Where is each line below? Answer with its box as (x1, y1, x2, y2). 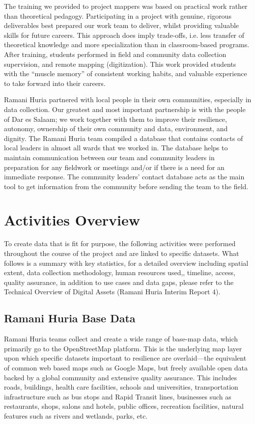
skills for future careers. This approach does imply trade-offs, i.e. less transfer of (4, 29, 245, 40)
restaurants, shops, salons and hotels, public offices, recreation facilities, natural (4, 401, 244, 411)
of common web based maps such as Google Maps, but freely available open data (4, 362, 248, 372)
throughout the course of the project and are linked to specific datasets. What (4, 248, 239, 258)
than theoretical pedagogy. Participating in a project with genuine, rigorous (4, 10, 231, 21)
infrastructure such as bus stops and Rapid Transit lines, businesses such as (4, 391, 231, 401)
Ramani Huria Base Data (4, 311, 136, 326)
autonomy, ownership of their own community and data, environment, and (4, 123, 228, 134)
